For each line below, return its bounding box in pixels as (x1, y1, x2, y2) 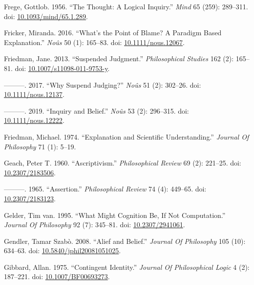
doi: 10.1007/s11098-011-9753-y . (15, 63, 110, 73)
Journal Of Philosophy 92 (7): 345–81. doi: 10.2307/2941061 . (4, 219, 185, 230)
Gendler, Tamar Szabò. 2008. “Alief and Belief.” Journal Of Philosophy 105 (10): (4, 236, 246, 246)
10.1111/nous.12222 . (4, 115, 64, 125)
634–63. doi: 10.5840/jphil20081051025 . (4, 245, 121, 256)
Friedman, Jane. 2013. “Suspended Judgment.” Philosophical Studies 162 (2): (4, 53, 234, 64)
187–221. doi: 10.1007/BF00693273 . (4, 271, 110, 282)
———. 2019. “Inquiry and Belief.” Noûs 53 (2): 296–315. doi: (4, 105, 189, 116)
